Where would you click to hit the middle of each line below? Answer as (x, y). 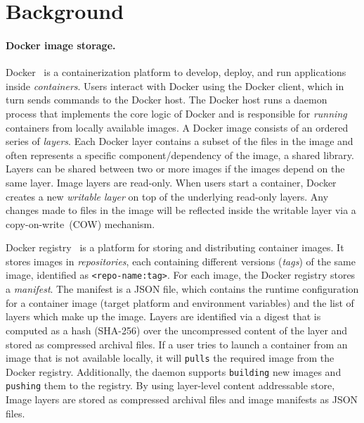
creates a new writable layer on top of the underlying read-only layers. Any (167, 196)
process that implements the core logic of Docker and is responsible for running (176, 113)
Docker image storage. (61, 45)
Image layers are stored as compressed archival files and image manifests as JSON (182, 399)
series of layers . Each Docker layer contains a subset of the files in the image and (180, 141)
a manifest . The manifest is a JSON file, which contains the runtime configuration (182, 289)
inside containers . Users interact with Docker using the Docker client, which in (175, 86)
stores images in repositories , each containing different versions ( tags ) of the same (181, 261)
